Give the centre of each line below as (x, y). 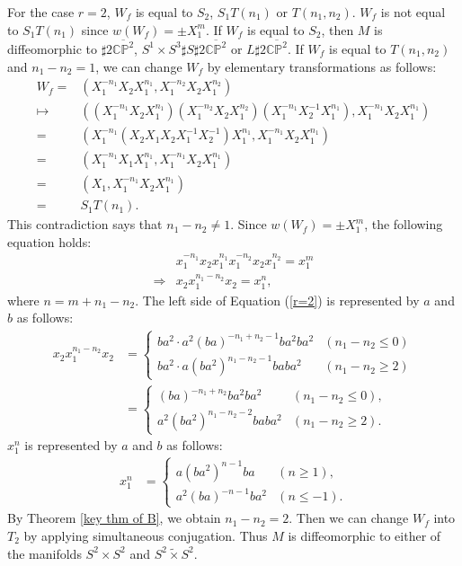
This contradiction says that (85, 224)
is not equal (413, 12)
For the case (41, 12)
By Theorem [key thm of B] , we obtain (114, 518)
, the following (404, 224)
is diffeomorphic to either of (364, 535)
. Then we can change (349, 518)
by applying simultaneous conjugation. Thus (146, 535)
